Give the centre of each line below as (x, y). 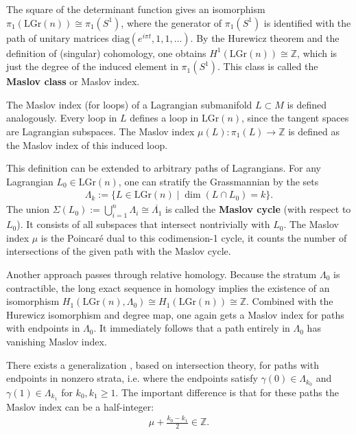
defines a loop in (164, 118)
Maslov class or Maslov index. (73, 81)
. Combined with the (290, 301)
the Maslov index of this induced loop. (87, 145)
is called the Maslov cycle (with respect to (258, 209)
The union (28, 209)
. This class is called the (268, 66)
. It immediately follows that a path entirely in (192, 328)
